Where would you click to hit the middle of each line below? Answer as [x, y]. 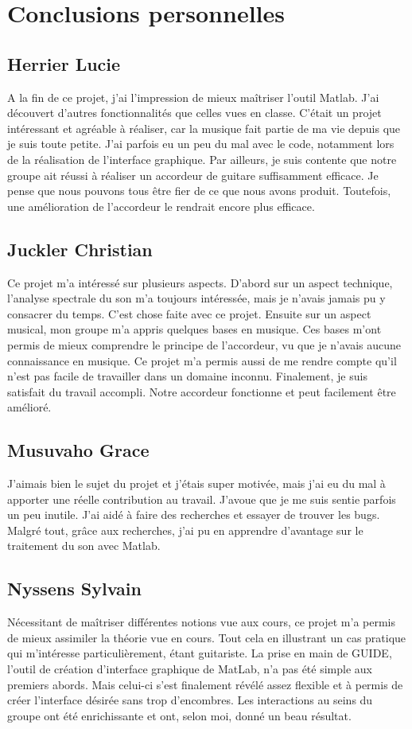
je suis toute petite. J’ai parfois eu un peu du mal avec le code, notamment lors [201, 144]
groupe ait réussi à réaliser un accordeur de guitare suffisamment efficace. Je [193, 175]
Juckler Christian [80, 249]
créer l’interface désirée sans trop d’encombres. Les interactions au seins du [190, 700]
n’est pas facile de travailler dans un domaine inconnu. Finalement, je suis [187, 376]
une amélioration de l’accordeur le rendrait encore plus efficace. [161, 206]
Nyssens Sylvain [74, 589]
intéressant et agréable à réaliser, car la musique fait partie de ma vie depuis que [204, 128]
